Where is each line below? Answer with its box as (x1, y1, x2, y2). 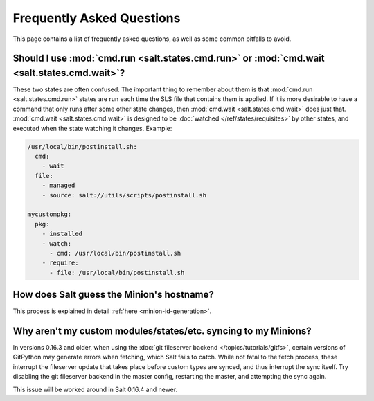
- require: (42, 259, 79, 267)
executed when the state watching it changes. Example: (12, 124, 172, 132)
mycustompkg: (27, 211, 72, 218)
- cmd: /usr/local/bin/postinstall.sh (49, 249, 181, 257)
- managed (42, 181, 75, 190)
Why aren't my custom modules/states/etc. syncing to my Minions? (12, 325, 312, 337)
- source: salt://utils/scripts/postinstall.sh (42, 191, 207, 199)
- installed (42, 230, 83, 238)
